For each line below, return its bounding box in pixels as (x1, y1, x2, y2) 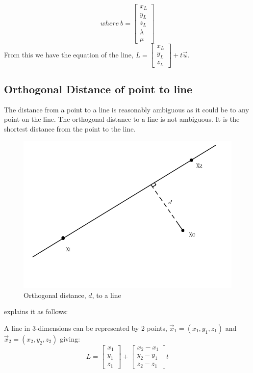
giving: (60, 333, 80, 344)
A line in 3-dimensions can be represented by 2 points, (4, 322, 167, 333)
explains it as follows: (4, 306, 68, 317)
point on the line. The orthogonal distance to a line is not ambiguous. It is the (4, 114, 240, 124)
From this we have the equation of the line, (4, 49, 133, 59)
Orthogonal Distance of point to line (4, 81, 193, 97)
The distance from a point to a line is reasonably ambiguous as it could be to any (4, 104, 249, 114)
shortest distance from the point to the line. (4, 124, 136, 134)
